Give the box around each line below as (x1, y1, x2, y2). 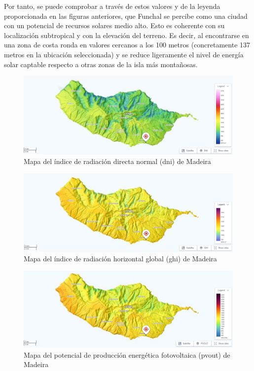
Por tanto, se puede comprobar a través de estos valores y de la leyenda (4, 1, 220, 11)
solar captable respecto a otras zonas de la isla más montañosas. (4, 59, 198, 69)
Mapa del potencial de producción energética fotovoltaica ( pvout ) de (24, 349, 230, 360)
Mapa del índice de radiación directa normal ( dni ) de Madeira (24, 156, 211, 166)
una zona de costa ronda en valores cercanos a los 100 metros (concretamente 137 (4, 40, 251, 50)
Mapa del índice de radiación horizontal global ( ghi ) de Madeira (24, 253, 217, 264)
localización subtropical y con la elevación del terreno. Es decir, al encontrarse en (4, 30, 249, 40)
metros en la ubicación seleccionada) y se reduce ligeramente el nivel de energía (4, 49, 244, 59)
